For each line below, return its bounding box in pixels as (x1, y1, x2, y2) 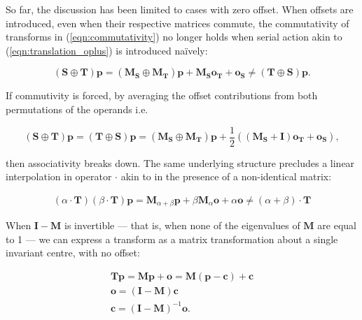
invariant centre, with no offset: (6, 245, 140, 260)
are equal (317, 218, 356, 233)
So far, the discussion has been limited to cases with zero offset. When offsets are (6, 2, 354, 16)
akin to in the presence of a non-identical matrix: (120, 169, 332, 184)
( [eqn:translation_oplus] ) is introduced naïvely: (6, 43, 208, 57)
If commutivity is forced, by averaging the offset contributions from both (6, 88, 318, 103)
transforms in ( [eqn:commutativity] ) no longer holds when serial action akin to (6, 29, 342, 44)
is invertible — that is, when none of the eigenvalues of (64, 218, 300, 233)
